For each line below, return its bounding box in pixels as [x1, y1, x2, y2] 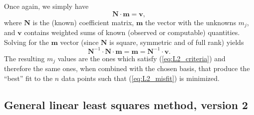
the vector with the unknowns [145, 17, 236, 27]
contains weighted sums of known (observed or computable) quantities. [24, 27, 240, 38]
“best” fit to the [4, 73, 53, 83]
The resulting [4, 53, 45, 63]
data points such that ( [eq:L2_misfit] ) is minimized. [61, 73, 220, 83]
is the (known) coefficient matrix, [32, 17, 134, 27]
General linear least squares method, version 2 [4, 97, 248, 112]
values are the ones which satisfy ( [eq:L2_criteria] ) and [58, 53, 226, 63]
